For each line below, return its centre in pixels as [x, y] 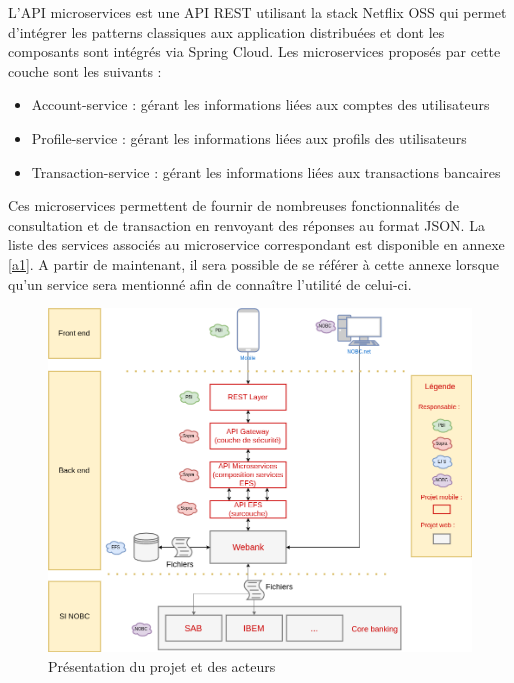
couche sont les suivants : [85, 70]
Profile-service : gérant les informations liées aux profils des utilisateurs [249, 137]
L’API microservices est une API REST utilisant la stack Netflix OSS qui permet [257, 12]
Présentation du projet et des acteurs [162, 665]
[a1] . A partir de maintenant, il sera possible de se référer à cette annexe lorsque [254, 263]
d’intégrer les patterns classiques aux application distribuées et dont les [226, 31]
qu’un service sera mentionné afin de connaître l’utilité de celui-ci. [210, 283]
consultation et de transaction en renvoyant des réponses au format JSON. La [246, 224]
